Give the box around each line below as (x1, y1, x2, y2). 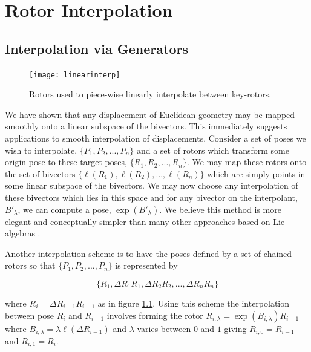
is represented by (115, 259, 178, 272)
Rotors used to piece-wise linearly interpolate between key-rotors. (29, 88, 272, 100)
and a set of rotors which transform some (136, 143, 289, 156)
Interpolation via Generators (5, 39, 188, 57)
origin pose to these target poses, (5, 155, 127, 168)
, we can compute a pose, (18, 203, 111, 215)
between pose (5, 308, 54, 321)
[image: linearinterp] (29, 70, 120, 79)
